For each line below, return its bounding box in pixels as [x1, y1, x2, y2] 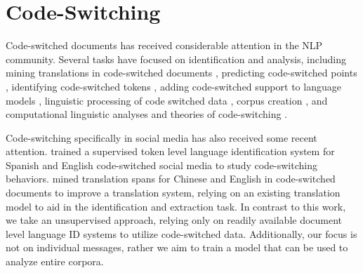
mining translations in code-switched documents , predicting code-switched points [6, 65, 357, 80]
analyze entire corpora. [6, 254, 104, 269]
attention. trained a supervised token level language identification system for [6, 144, 335, 159]
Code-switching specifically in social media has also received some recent [6, 130, 317, 145]
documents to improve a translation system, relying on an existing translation [6, 185, 341, 200]
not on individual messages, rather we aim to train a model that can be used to [6, 240, 348, 255]
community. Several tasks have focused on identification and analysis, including [6, 51, 347, 66]
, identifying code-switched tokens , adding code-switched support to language [6, 79, 341, 93]
